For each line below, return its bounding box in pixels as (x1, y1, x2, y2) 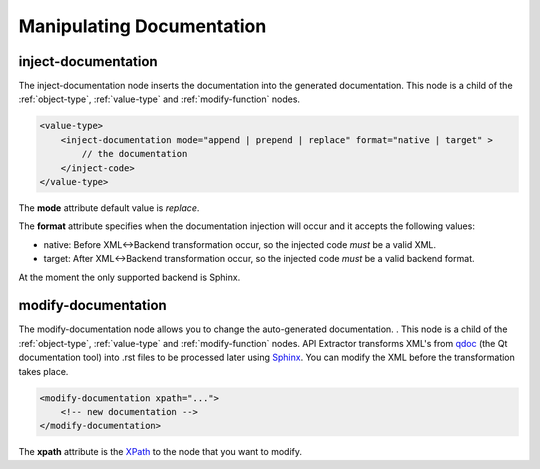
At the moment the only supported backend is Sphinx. (18, 271, 241, 283)
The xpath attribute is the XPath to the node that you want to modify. (18, 446, 302, 458)
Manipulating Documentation (18, 15, 267, 37)
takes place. (18, 365, 69, 377)
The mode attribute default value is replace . (18, 201, 200, 214)
